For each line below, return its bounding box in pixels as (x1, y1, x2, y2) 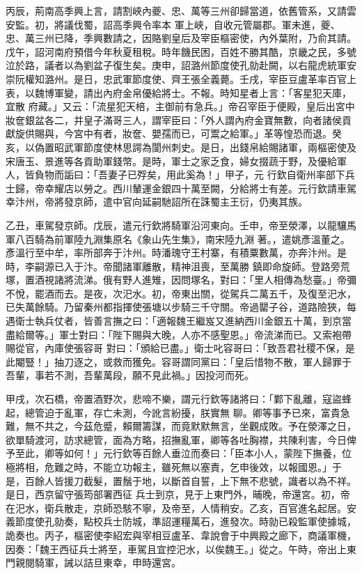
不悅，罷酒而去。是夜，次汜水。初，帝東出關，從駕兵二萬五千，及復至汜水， (6, 286, 356, 300)
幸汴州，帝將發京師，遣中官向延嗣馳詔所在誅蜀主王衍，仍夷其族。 (6, 194, 308, 209)
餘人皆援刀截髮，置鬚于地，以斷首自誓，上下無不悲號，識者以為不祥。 (34, 473, 356, 488)
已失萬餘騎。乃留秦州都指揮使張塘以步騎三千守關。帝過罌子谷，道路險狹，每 (6, 300, 356, 314)
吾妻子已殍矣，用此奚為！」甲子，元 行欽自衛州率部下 (97, 167, 345, 182)
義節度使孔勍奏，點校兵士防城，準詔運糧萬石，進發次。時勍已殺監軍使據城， (6, 514, 356, 529)
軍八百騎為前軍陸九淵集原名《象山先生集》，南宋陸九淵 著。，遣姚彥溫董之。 (6, 231, 350, 246)
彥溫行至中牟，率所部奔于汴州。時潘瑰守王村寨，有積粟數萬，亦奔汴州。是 (6, 245, 347, 260)
